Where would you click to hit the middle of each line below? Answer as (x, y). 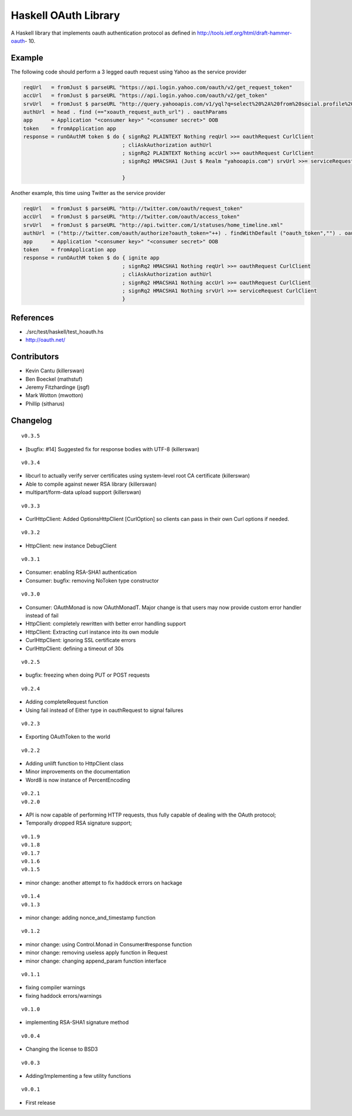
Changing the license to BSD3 (62, 1049)
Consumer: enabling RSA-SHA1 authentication (81, 572)
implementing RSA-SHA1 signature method (77, 1023)
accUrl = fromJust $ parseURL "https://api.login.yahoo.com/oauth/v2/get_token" (145, 96)
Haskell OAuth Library (65, 15)
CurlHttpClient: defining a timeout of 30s (75, 648)
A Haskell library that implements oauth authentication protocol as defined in (103, 33)
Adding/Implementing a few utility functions (78, 1076)
